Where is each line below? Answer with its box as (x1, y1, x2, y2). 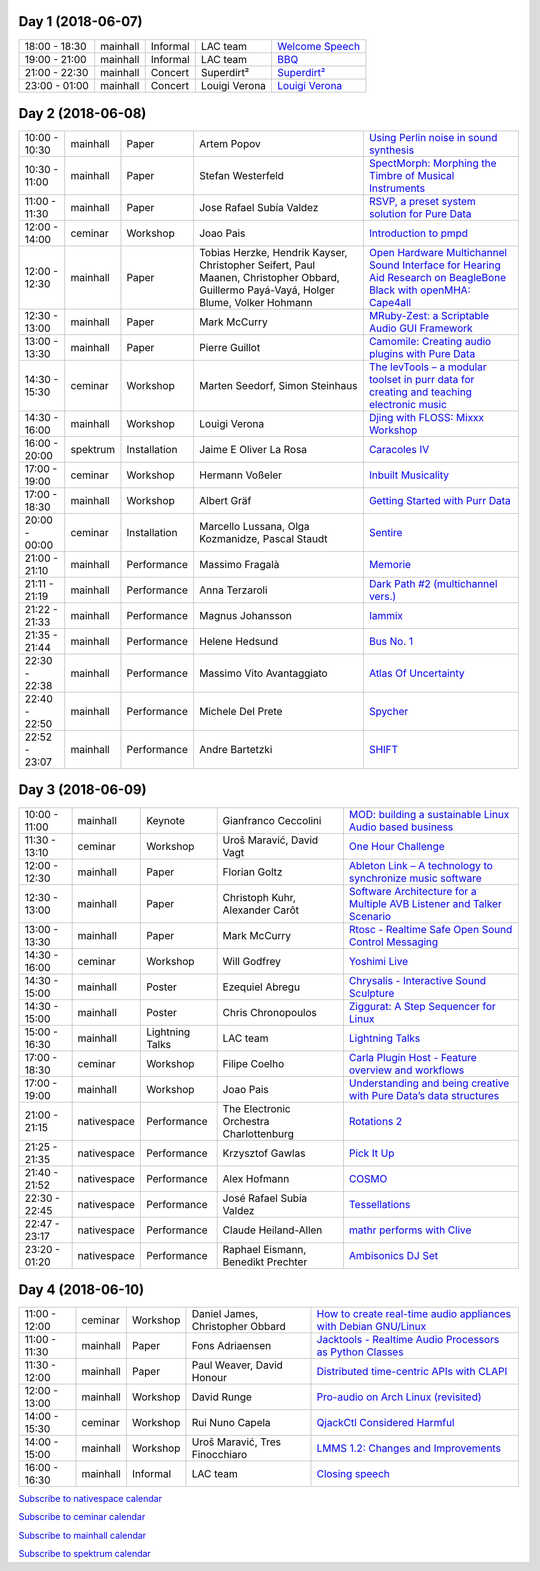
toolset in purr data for (368, 373, 475, 387)
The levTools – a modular (368, 360, 487, 374)
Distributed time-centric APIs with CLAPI (316, 1365, 508, 1379)
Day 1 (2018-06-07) (18, 13, 143, 30)
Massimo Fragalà (198, 558, 280, 572)
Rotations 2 (348, 1114, 403, 1128)
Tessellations (348, 1197, 411, 1211)
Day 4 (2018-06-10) (18, 1281, 145, 1298)
